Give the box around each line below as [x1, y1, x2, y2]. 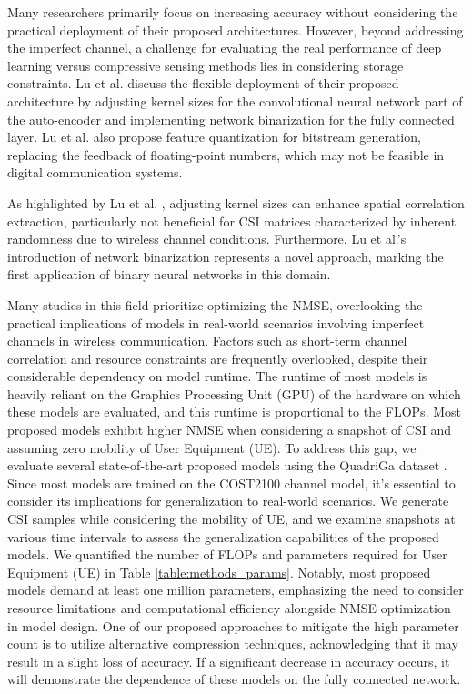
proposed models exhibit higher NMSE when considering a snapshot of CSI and [7, 420, 452, 439]
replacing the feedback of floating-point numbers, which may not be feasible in [7, 145, 445, 164]
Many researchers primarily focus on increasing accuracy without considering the [7, 3, 458, 21]
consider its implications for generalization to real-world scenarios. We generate [7, 491, 449, 510]
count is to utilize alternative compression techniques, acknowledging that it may [7, 634, 458, 653]
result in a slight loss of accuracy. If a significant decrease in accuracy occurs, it [7, 651, 450, 670]
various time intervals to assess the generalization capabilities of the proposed [7, 527, 439, 546]
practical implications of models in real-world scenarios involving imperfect [7, 313, 425, 332]
